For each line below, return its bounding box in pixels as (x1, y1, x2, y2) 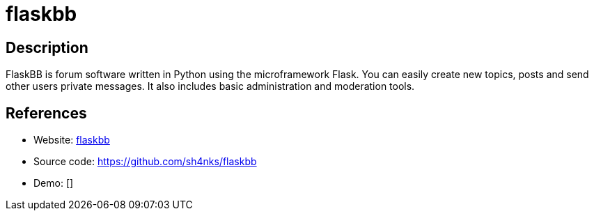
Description (6, 38, 88, 56)
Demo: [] (33, 177, 74, 190)
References (6, 104, 87, 122)
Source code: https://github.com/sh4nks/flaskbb (33, 155, 257, 168)
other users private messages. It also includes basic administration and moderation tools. (6, 80, 415, 93)
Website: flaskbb (33, 134, 110, 146)
